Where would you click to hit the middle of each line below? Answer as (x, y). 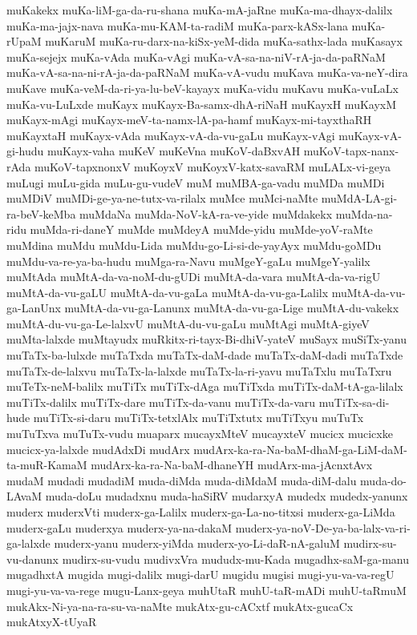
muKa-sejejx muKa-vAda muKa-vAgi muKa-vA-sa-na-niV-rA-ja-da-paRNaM (196, 56)
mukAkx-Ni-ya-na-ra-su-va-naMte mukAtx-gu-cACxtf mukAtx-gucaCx (180, 606)
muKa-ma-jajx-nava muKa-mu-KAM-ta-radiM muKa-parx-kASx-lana (177, 25)
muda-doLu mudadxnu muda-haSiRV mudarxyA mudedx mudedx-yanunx (227, 496)
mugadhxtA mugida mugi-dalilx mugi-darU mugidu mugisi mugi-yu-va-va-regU (200, 575)
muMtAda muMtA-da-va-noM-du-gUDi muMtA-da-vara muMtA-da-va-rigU (194, 277)
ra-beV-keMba (41, 213)
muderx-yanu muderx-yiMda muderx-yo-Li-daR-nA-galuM (197, 543)
